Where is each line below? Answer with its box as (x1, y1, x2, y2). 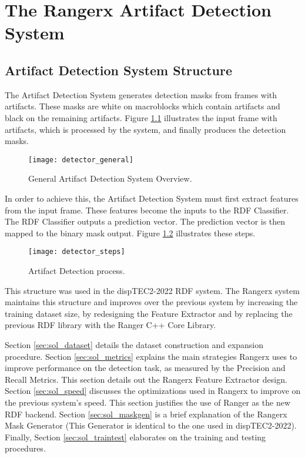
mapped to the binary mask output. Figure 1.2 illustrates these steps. (5, 226, 256, 239)
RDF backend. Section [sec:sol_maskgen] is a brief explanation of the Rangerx (5, 407, 287, 420)
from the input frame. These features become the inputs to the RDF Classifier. (5, 203, 289, 216)
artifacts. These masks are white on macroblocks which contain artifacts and (5, 100, 280, 112)
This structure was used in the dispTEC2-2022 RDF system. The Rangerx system (5, 284, 300, 296)
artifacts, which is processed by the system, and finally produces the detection (5, 123, 286, 135)
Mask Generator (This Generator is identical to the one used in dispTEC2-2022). (5, 419, 297, 432)
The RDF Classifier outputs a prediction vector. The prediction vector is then (5, 215, 286, 228)
